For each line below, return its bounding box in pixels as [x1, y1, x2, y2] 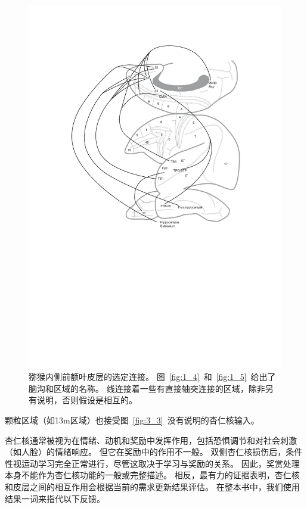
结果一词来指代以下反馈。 [5, 492, 105, 504]
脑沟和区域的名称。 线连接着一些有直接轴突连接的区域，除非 [29, 382, 265, 394]
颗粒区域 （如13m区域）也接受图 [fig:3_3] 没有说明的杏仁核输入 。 [5, 414, 259, 426]
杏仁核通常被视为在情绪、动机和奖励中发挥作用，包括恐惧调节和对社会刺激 [5, 434, 297, 446]
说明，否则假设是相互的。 [36, 394, 137, 406]
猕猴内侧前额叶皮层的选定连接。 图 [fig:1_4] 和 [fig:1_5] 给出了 [29, 370, 276, 383]
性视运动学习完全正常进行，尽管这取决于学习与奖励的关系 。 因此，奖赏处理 [5, 457, 300, 469]
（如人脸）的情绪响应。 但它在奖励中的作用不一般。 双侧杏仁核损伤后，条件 [5, 445, 303, 458]
